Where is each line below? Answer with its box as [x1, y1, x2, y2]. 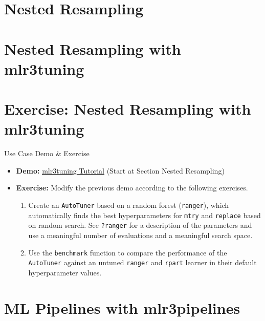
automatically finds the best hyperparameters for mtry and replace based [28, 209, 261, 220]
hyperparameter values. [28, 267, 102, 277]
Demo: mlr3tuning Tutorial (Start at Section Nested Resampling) [16, 165, 225, 176]
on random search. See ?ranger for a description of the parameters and [28, 220, 252, 230]
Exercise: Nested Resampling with [4, 98, 251, 119]
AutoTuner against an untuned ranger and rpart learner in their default [28, 257, 257, 268]
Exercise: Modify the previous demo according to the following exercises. [16, 182, 248, 193]
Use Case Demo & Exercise [4, 148, 90, 159]
